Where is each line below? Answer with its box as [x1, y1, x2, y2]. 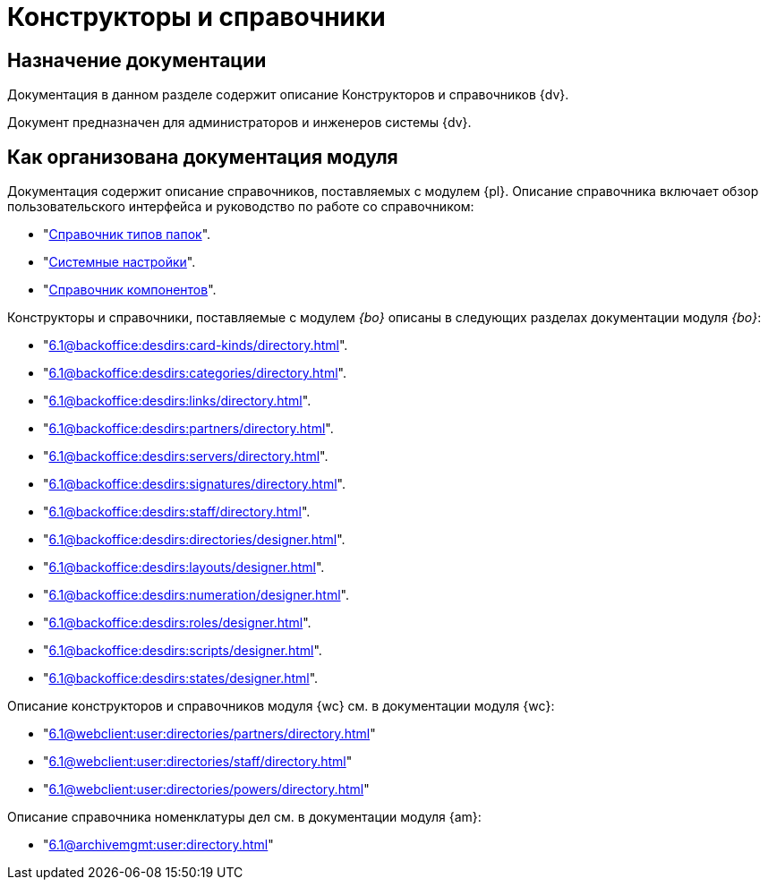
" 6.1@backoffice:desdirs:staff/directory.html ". [43, 504, 311, 520]
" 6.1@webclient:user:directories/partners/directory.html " [43, 726, 376, 742]
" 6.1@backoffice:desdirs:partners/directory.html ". [43, 421, 334, 437]
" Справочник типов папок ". [43, 226, 211, 243]
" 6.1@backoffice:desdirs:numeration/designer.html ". [43, 587, 349, 603]
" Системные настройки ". [43, 254, 196, 270]
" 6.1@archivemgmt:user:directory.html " [43, 837, 274, 853]
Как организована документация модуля [7, 145, 398, 168]
